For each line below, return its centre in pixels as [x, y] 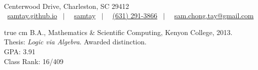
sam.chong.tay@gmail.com [214, 16]
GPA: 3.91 [20, 51]
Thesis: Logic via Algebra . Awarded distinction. [75, 42]
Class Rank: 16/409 [34, 61]
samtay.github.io [32, 16]
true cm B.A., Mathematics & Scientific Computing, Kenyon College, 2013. [118, 32]
